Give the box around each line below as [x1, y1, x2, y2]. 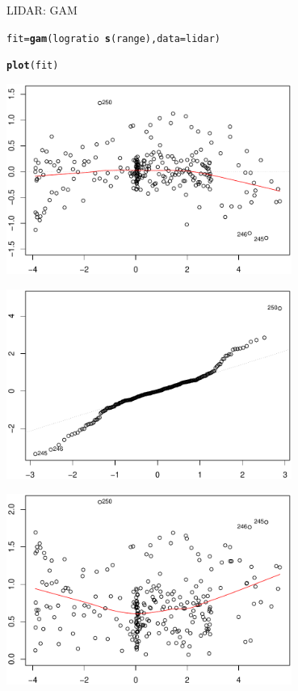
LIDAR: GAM [6, 2, 78, 18]
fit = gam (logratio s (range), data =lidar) [6, 32, 220, 44]
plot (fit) [6, 60, 59, 72]
